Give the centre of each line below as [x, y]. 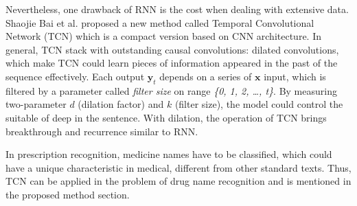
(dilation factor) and [121, 104]
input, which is [295, 76]
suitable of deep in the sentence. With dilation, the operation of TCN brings [166, 117]
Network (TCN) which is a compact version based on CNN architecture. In [163, 36]
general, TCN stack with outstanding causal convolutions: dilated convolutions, [172, 49]
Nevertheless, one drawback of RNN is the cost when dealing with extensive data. [177, 9]
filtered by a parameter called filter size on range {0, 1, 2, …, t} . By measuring [171, 90]
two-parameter [36, 104]
